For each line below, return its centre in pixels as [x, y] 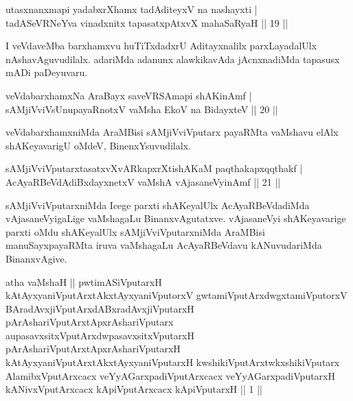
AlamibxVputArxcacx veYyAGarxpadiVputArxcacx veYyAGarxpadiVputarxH [170, 375]
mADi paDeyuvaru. [47, 72]
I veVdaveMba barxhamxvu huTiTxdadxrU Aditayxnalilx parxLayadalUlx [161, 46]
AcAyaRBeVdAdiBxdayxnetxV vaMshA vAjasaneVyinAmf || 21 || [143, 181]
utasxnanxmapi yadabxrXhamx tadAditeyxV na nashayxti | [132, 9]
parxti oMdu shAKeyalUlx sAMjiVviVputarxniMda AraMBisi [135, 231]
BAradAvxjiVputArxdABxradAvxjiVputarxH [100, 308]
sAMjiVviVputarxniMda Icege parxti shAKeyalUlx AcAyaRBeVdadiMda [158, 205]
